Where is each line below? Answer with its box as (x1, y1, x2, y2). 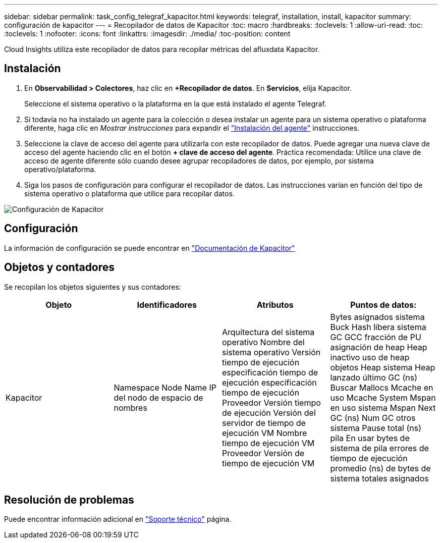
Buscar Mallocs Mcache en (330, 382, 433, 393)
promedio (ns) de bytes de (330, 463, 431, 473)
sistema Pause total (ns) (330, 422, 422, 433)
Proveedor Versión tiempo (222, 397, 321, 408)
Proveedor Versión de (222, 448, 305, 458)
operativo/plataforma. (24, 165, 96, 174)
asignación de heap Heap (330, 342, 427, 352)
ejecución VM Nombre (222, 427, 307, 438)
